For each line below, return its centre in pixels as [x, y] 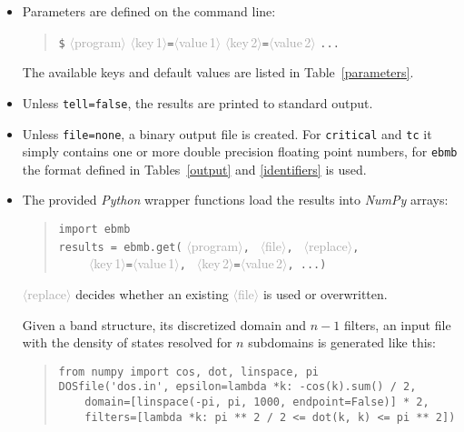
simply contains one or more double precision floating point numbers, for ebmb [240, 151]
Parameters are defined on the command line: [149, 11]
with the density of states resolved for [127, 342]
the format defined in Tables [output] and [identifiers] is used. [194, 169]
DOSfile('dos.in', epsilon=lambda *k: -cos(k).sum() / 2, [237, 387]
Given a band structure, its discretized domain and [164, 324]
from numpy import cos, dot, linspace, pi [188, 372]
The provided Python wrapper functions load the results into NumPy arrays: [235, 200]
